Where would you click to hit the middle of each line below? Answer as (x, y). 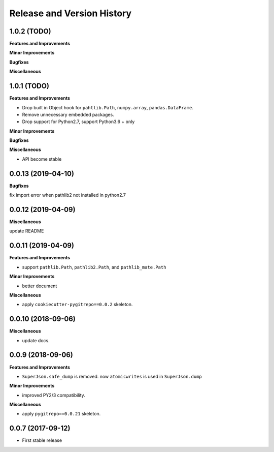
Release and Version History (71, 13)
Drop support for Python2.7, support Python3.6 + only (78, 122)
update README (27, 231)
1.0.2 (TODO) (30, 31)
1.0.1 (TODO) (29, 86)
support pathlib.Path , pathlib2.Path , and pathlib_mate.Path (94, 267)
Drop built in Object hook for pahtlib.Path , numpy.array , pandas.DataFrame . (108, 107)
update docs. (36, 340)
